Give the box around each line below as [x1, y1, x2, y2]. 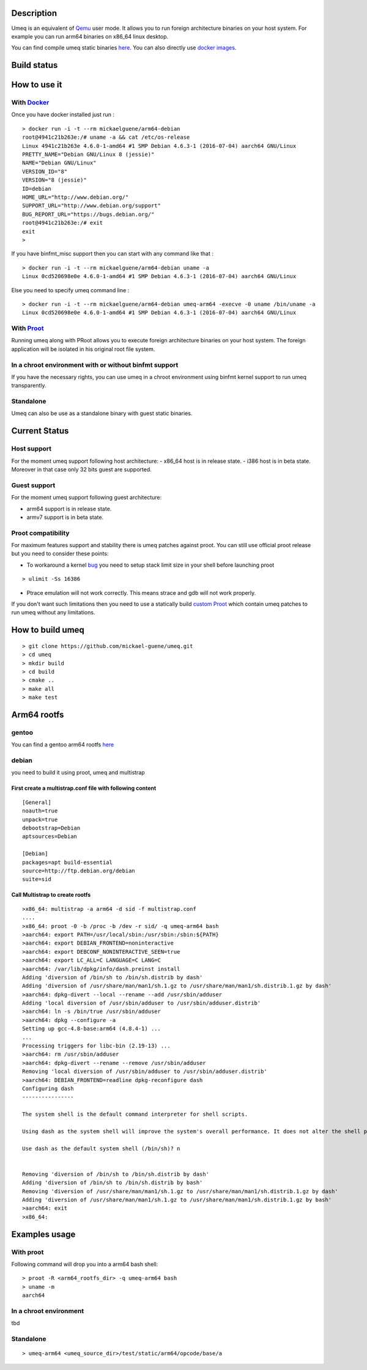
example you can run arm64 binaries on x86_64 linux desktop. [11, 32, 169, 40]
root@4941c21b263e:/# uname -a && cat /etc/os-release [22, 134, 190, 141]
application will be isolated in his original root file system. [11, 345, 155, 353]
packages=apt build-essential [22, 859, 113, 866]
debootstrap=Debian [22, 825, 81, 831]
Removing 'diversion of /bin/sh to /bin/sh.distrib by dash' [22, 1171, 209, 1177]
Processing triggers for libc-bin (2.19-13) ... [22, 1042, 171, 1050]
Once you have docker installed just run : [11, 111, 114, 119]
